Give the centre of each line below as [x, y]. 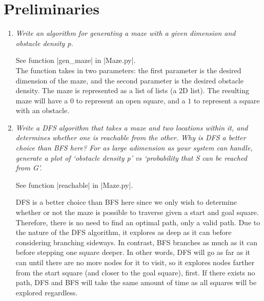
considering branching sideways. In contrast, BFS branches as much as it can [137, 242]
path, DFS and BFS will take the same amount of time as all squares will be [136, 282]
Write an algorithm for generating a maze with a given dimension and [126, 33]
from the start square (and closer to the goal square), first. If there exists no [135, 272]
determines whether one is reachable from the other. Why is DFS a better [131, 137]
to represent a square [227, 100]
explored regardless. [47, 292]
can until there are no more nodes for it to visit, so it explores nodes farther [135, 262]
